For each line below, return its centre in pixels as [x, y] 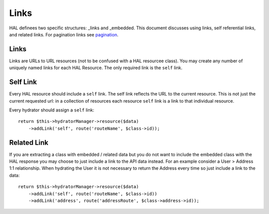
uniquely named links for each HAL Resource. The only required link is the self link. [96, 68]
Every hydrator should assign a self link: [52, 110]
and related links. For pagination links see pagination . [64, 34]
